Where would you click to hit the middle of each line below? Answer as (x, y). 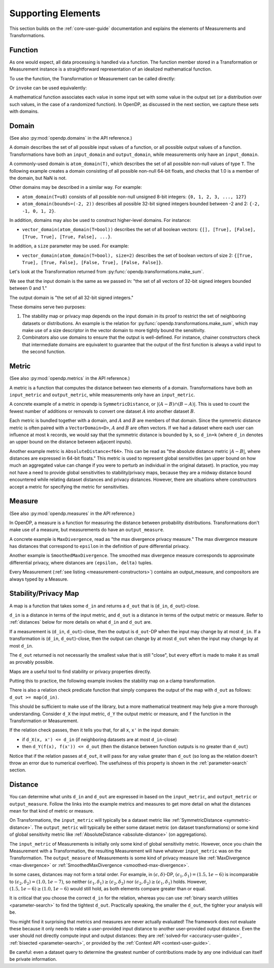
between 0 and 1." (28, 288)
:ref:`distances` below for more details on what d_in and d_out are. (81, 622)
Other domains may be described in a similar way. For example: (76, 187)
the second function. (44, 352)
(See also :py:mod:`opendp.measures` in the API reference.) (72, 513)
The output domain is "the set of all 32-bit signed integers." (72, 298)
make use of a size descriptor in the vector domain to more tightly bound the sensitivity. (114, 331)
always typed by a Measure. (39, 579)
